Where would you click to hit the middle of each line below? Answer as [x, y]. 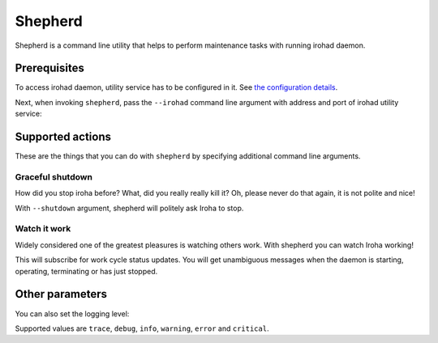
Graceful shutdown [54, 176]
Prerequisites [49, 68]
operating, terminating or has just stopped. [86, 271]
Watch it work [43, 229]
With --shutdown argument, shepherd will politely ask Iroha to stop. [129, 208]
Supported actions [63, 137]
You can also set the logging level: [72, 313]
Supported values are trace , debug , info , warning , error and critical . [142, 328]
